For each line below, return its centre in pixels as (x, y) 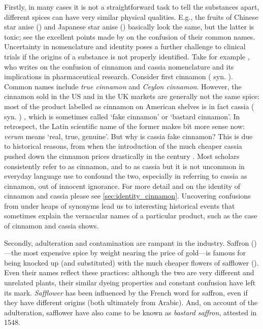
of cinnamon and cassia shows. (52, 226)
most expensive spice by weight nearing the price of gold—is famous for (135, 253)
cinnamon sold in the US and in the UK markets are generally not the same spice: (132, 96)
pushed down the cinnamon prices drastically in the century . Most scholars (122, 156)
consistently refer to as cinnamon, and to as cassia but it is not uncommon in (124, 166)
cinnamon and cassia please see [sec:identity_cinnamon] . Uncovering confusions (127, 196)
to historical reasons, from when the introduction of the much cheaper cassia (123, 146)
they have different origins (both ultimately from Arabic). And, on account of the (131, 302)
